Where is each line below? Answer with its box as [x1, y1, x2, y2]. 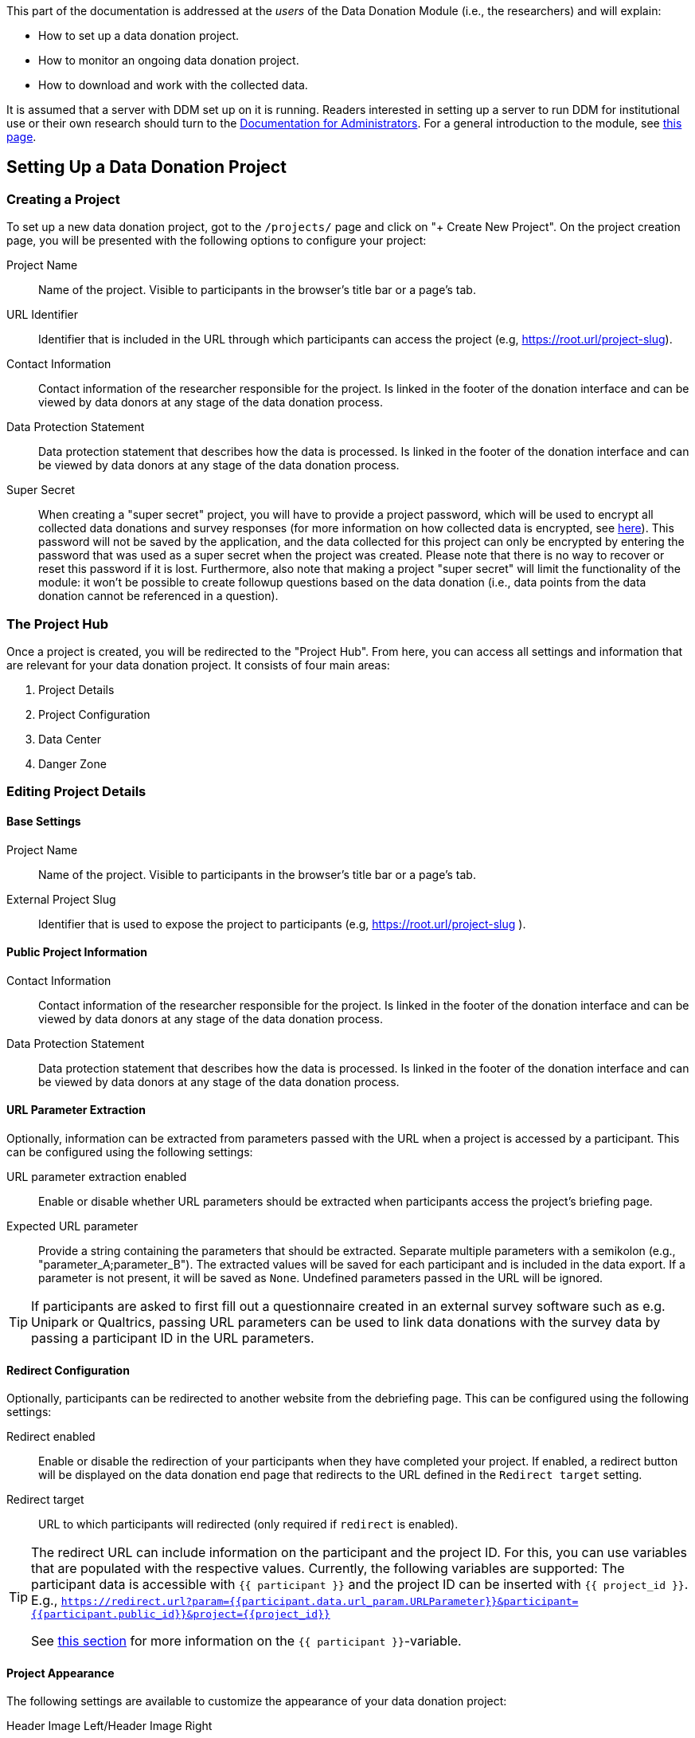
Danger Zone [38, 756, 107, 771]
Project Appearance [6, 1665, 115, 1680]
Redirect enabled [6, 1430, 96, 1444]
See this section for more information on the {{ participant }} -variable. [31, 1633, 462, 1650]
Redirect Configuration [6, 1363, 130, 1377]
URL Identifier [6, 308, 79, 322]
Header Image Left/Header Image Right [6, 1719, 213, 1733]
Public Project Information [6, 945, 148, 959]
